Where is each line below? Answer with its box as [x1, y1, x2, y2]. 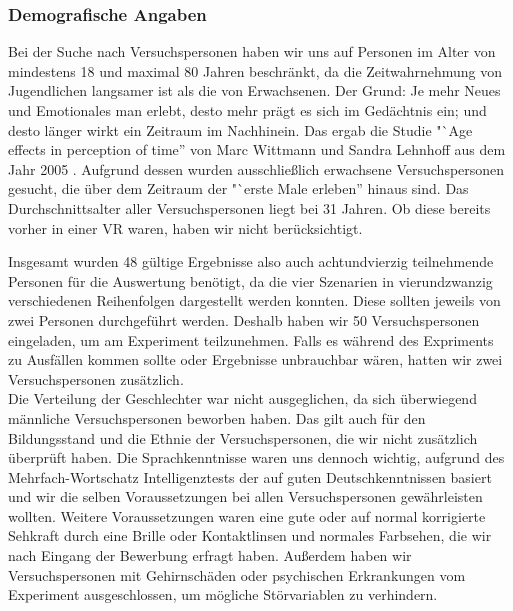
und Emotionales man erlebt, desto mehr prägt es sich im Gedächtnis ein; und [8, 100, 487, 120]
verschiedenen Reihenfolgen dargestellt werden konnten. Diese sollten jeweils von [8, 290, 501, 311]
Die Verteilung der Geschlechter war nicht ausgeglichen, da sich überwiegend [8, 388, 477, 409]
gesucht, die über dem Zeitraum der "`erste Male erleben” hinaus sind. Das [8, 178, 469, 199]
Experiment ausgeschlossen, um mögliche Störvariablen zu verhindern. [8, 584, 438, 605]
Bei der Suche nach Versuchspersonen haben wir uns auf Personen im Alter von [8, 41, 496, 62]
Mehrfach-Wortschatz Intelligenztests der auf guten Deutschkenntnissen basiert [8, 466, 492, 487]
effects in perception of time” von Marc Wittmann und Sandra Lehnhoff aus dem [8, 139, 506, 160]
